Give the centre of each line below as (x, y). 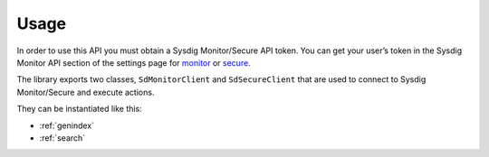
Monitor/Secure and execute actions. (86, 92)
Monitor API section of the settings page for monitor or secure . (134, 62)
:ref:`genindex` (67, 125)
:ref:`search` (62, 138)
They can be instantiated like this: (79, 109)
